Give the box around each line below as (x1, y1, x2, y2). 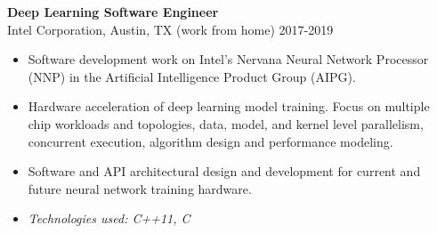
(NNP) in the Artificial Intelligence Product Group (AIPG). (28, 67, 356, 85)
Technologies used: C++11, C (28, 209, 190, 228)
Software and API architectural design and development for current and (28, 162, 421, 181)
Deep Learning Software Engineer (7, 3, 219, 20)
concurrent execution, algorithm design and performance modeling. (28, 132, 393, 150)
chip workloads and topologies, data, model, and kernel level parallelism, (28, 114, 424, 133)
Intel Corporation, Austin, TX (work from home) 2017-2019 (7, 20, 334, 38)
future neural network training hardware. (28, 179, 252, 197)
